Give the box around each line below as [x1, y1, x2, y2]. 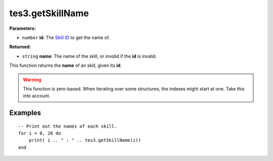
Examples [9, 109, 41, 117]
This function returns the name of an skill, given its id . [9, 62, 122, 68]
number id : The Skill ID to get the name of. [22, 34, 110, 41]
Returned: [9, 44, 31, 50]
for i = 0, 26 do [18, 131, 61, 136]
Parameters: [9, 25, 36, 31]
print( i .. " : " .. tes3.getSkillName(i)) [28, 137, 141, 143]
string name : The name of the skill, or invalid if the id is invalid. [22, 53, 157, 59]
